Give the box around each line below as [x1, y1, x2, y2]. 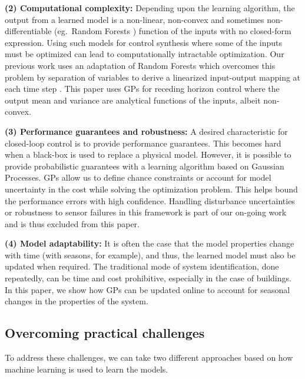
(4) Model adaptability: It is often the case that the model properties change [5, 237, 294, 250]
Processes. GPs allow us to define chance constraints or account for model [5, 171, 271, 184]
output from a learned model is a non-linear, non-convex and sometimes [5, 13, 264, 25]
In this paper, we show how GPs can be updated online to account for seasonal [5, 283, 290, 295]
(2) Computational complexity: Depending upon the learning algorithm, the [5, 2, 295, 14]
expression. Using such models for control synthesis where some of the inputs [5, 36, 283, 48]
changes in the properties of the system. [5, 295, 148, 307]
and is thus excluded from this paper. [5, 217, 140, 230]
